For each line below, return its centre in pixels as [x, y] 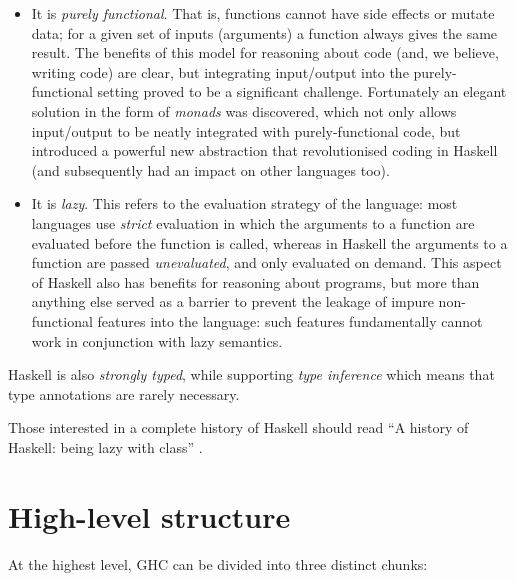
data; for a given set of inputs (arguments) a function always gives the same [264, 32]
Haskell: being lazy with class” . [105, 446]
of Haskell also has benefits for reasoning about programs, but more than [255, 281]
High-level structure [149, 515]
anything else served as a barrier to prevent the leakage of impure [232, 301]
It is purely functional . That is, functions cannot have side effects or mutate [263, 13]
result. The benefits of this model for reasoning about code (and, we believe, [265, 52]
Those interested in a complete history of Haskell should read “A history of [238, 427]
